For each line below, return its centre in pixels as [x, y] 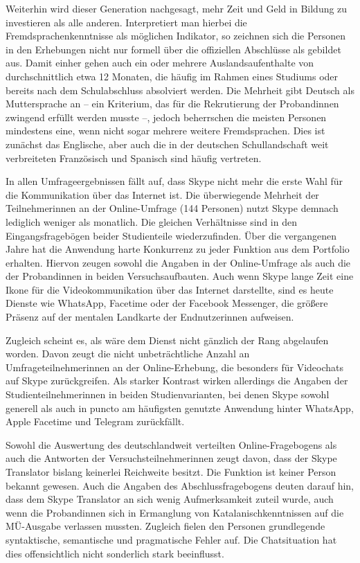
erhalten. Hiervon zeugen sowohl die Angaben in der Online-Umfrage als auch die [178, 262]
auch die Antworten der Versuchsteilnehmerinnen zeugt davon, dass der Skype [171, 458]
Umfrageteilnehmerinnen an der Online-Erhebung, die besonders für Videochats [174, 367]
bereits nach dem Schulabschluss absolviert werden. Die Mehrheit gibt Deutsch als [180, 90]
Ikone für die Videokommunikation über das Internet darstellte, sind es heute [170, 289]
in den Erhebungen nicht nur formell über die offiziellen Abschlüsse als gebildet [173, 49]
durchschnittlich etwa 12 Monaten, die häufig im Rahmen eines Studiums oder [172, 76]
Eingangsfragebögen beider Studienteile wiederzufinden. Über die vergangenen [171, 235]
